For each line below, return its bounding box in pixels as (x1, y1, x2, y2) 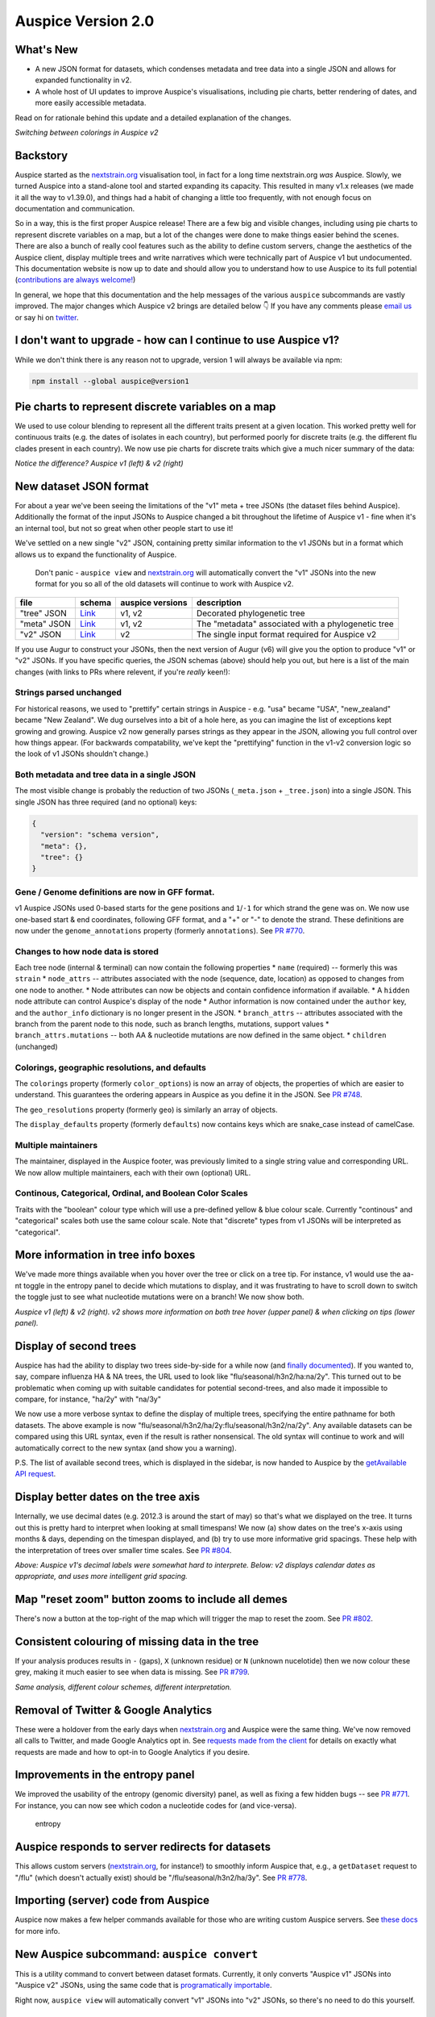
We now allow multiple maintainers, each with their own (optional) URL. (14, 1167, 251, 1177)
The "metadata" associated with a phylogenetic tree (196, 618, 394, 629)
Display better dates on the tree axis (14, 1490, 201, 1504)
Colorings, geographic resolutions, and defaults (14, 1062, 207, 1073)
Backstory (14, 148, 68, 162)
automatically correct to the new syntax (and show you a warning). (14, 1443, 237, 1452)
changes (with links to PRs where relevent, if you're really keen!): (14, 666, 231, 677)
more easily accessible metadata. (35, 98, 147, 108)
